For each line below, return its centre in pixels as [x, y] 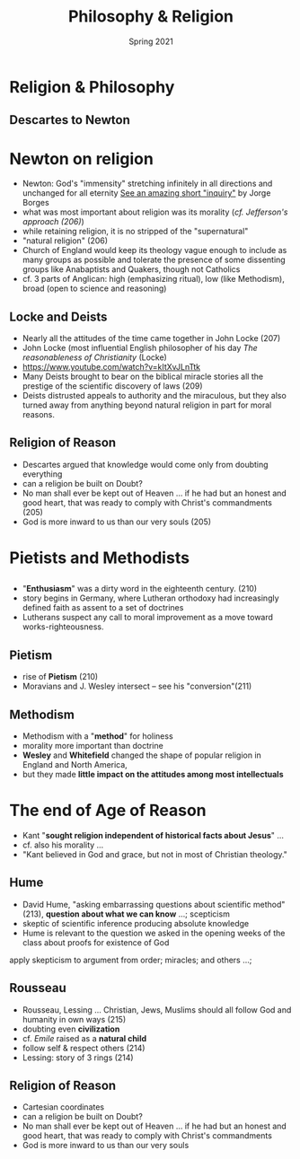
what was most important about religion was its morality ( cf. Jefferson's [155, 212]
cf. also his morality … [63, 845]
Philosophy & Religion [151, 17]
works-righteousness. [63, 627]
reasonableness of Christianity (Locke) [95, 357]
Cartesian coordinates [63, 1107]
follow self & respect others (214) [84, 1048]
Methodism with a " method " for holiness [97, 736]
